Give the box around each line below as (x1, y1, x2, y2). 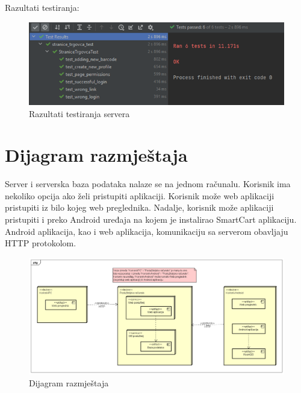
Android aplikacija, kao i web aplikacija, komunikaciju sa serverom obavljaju (5, 225, 288, 237)
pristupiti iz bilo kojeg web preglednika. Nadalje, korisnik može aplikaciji (5, 201, 274, 214)
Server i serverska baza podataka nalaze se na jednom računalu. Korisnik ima (5, 177, 291, 190)
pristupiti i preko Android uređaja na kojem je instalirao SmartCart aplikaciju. (5, 213, 297, 226)
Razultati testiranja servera (29, 107, 130, 120)
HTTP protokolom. (5, 237, 76, 249)
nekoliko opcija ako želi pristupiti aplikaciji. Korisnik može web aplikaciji (5, 189, 275, 202)
